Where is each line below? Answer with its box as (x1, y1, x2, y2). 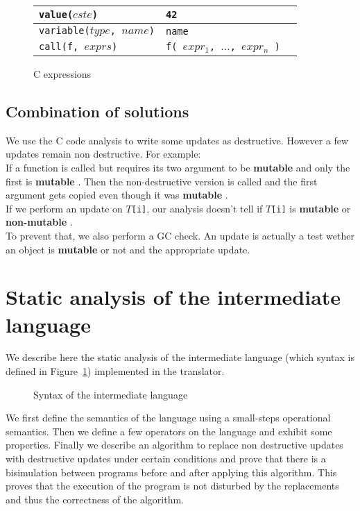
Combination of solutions (6, 100, 189, 122)
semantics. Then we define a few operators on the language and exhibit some (6, 424, 332, 438)
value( (39, 9, 74, 20)
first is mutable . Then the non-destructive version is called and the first (6, 174, 318, 188)
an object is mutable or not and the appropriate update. (6, 242, 250, 256)
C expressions (33, 66, 92, 81)
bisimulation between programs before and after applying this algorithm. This (6, 464, 337, 479)
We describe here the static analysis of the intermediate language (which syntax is (6, 350, 354, 365)
